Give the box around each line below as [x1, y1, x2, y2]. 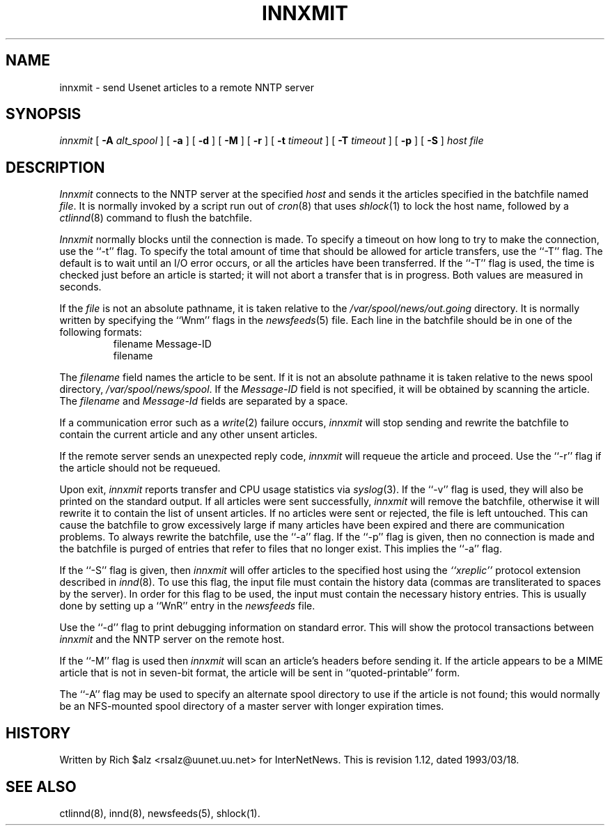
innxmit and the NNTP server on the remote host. [59, 633, 285, 646]
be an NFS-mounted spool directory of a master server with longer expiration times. [59, 700, 444, 713]
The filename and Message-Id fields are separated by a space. [59, 395, 348, 407]
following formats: [59, 326, 142, 339]
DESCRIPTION [6, 158, 105, 176]
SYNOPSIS [6, 105, 81, 123]
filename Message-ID [113, 338, 212, 350]
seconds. [59, 281, 102, 293]
